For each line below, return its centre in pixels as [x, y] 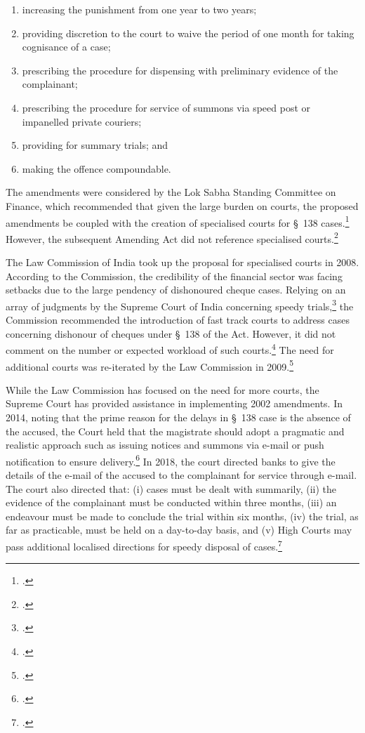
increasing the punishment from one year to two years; [139, 9]
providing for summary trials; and [95, 145]
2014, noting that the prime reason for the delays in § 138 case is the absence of [178, 417]
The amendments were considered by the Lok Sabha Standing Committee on [171, 192]
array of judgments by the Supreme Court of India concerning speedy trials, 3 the [180, 305]
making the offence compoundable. [97, 168]
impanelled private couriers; [82, 121]
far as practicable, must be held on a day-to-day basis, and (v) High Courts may [179, 530]
